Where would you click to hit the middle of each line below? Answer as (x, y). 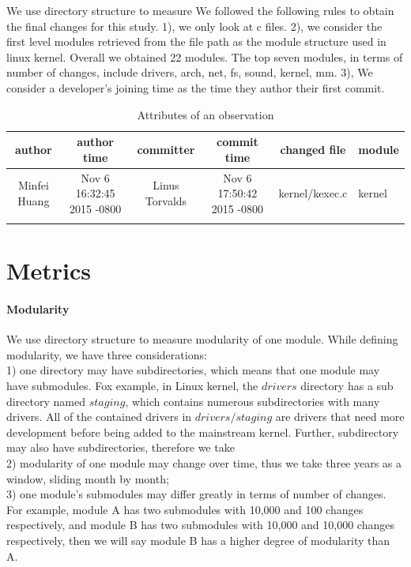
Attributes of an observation (205, 114)
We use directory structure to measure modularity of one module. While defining (202, 339)
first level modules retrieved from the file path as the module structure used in (196, 41)
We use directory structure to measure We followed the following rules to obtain (200, 10)
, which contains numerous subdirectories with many (253, 401)
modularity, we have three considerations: (107, 354)
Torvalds (166, 200)
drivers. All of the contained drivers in (99, 417)
